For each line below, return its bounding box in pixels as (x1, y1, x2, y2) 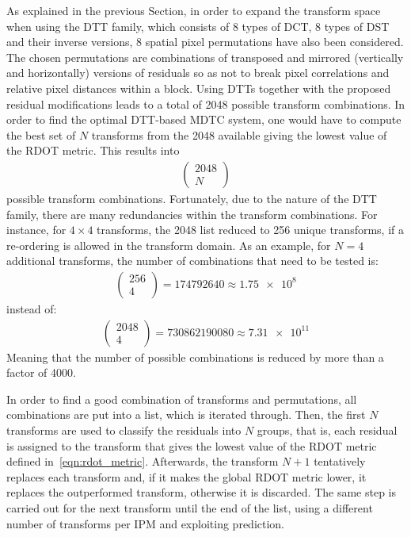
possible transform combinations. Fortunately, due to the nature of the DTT (6, 190, 377, 206)
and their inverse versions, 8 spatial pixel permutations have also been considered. (6, 33, 404, 50)
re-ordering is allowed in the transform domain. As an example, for (6, 236, 331, 253)
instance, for (6, 221, 67, 238)
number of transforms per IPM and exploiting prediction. (6, 515, 285, 531)
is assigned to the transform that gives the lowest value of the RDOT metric (6, 437, 377, 454)
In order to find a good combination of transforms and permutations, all (6, 390, 357, 407)
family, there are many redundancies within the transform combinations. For (6, 205, 378, 222)
